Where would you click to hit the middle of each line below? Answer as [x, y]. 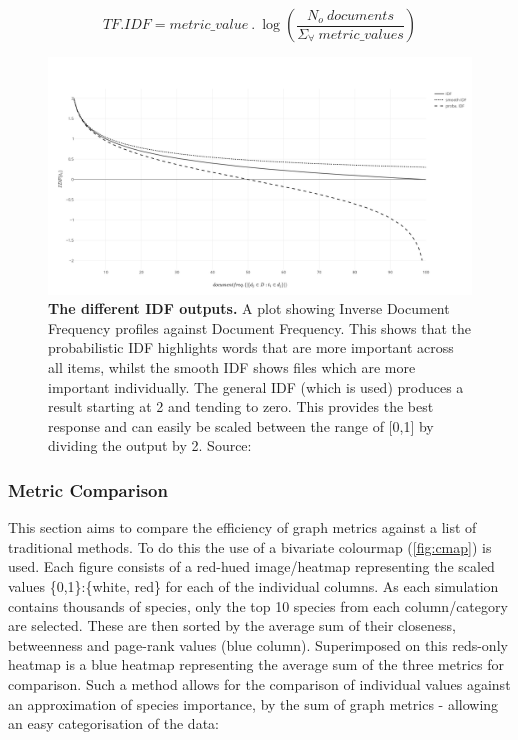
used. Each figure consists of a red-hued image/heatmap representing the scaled [251, 566]
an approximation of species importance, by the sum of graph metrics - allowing [253, 703]
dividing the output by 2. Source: [150, 445]
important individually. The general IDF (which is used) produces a [256, 386]
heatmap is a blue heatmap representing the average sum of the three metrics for [256, 664]
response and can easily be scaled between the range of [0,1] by [241, 425]
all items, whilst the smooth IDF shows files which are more [232, 367]
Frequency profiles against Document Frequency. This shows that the [260, 327]
